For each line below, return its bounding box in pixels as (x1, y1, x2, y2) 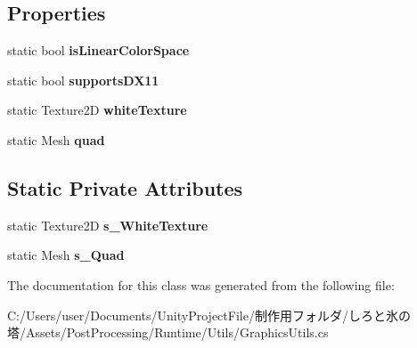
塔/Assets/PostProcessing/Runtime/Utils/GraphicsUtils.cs (7, 323, 329, 342)
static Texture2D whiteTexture (7, 101, 187, 119)
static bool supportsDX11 (7, 70, 159, 89)
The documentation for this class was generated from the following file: (7, 275, 395, 294)
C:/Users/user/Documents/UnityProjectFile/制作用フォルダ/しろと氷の (7, 305, 411, 324)
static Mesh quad (7, 130, 105, 149)
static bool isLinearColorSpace (7, 41, 190, 60)
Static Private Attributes (7, 174, 243, 201)
